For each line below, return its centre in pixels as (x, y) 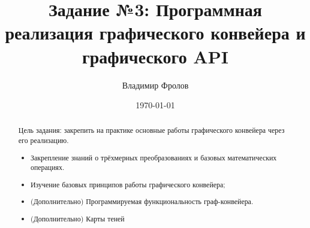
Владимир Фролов (155, 85)
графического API (155, 56)
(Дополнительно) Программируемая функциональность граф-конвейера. (142, 201)
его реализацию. (43, 140)
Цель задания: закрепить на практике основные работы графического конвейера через (151, 130)
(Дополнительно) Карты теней (78, 218)
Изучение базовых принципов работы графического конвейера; (128, 184)
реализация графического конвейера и (155, 33)
